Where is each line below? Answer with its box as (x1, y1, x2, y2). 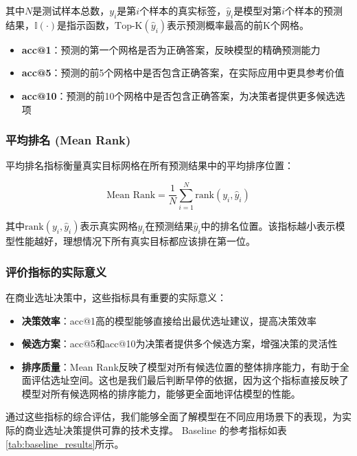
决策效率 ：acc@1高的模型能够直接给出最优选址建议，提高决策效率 (21, 313, 317, 327)
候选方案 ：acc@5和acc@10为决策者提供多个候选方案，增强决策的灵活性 (21, 336, 338, 351)
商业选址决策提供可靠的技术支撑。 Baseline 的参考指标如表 (24, 423, 287, 437)
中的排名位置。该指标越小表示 (200, 219, 336, 233)
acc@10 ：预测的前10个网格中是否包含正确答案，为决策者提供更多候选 (21, 88, 336, 102)
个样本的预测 (285, 3, 343, 17)
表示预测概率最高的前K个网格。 (167, 17, 309, 32)
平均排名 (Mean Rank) (5, 131, 131, 149)
